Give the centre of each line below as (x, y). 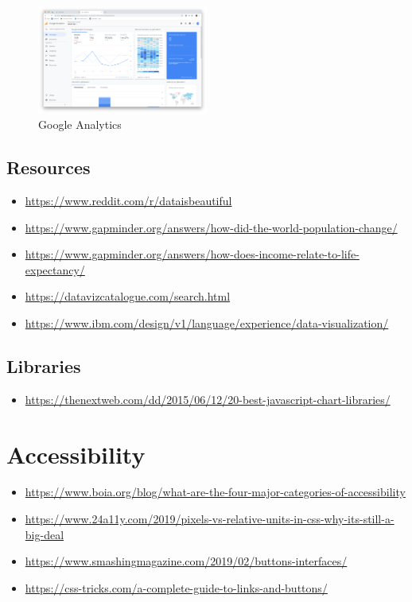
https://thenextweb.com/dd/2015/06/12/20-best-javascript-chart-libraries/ (208, 399)
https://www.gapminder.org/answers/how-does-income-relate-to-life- (192, 254)
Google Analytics (80, 124)
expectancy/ (55, 269)
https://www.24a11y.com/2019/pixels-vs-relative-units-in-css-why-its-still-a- (210, 519)
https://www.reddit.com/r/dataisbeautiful (128, 200)
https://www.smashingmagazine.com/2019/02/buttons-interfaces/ (186, 561)
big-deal (45, 534)
